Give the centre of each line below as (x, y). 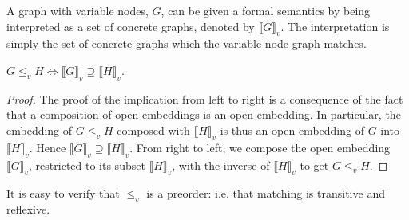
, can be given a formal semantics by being (266, 10)
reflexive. (28, 209)
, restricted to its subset (87, 165)
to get (314, 165)
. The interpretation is (335, 26)
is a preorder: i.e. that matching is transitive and (266, 193)
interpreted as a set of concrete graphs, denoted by (131, 26)
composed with (153, 130)
